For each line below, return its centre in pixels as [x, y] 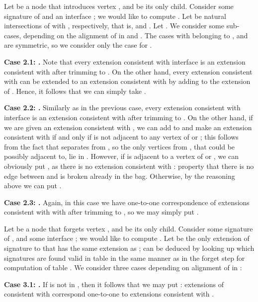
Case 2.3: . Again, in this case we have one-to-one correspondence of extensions [127, 202]
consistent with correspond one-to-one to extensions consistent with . [109, 294]
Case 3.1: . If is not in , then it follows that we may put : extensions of [114, 284]
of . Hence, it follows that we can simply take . [75, 91]
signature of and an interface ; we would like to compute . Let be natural [115, 16]
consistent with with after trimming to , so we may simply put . [101, 212]
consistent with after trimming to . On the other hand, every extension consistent [128, 71]
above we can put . [33, 186]
